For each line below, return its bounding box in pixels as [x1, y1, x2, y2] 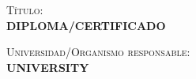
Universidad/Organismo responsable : [6, 43, 190, 60]
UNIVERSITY [6, 58, 89, 75]
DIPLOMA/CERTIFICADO [6, 17, 166, 33]
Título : [6, 2, 43, 17]
